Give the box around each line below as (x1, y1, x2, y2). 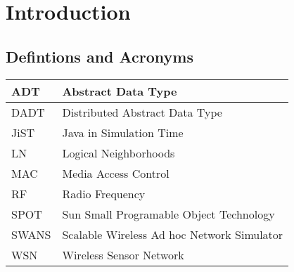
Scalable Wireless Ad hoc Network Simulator (62, 226, 283, 242)
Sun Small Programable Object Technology (62, 205, 275, 222)
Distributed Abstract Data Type (62, 103, 222, 120)
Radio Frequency (62, 185, 146, 202)
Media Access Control (62, 164, 170, 181)
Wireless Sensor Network (62, 246, 184, 263)
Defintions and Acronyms (6, 45, 194, 67)
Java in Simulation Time (62, 124, 184, 141)
